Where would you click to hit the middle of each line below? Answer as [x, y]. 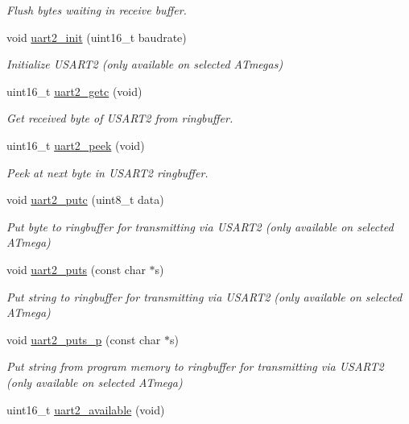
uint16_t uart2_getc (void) [74, 91]
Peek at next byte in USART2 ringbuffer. [107, 172]
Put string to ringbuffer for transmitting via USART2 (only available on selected [204, 296]
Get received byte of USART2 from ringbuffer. [120, 118]
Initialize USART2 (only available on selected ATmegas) [145, 64]
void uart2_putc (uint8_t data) [85, 200]
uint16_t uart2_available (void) [86, 409]
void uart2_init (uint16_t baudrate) [97, 37]
